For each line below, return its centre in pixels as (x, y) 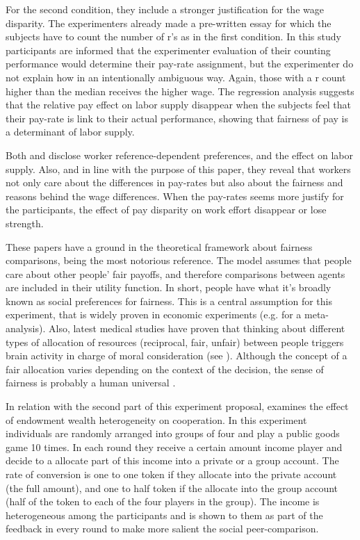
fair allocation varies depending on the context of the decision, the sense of (165, 369)
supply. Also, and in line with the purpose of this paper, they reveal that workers (178, 169)
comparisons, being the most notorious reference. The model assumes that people (179, 260)
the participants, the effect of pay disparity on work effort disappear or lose (166, 210)
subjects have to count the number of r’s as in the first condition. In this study (173, 36)
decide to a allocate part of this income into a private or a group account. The (172, 460)
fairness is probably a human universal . (91, 383)
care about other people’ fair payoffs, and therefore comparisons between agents (175, 273)
